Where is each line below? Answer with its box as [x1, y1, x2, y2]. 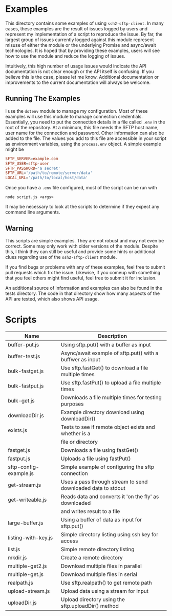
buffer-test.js [8, 353, 40, 360]
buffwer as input [60, 356, 101, 363]
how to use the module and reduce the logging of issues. [5, 52, 125, 59]
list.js [8, 545, 20, 553]
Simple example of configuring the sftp [60, 463, 155, 470]
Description [98, 332, 127, 340]
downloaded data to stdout [60, 484, 125, 491]
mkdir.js [8, 554, 27, 561]
